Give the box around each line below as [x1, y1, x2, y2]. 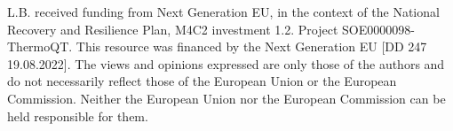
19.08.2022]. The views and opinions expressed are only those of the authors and [7, 54, 445, 73]
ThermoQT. [7, 37, 73, 56]
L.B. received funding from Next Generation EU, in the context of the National [7, 3, 440, 20]
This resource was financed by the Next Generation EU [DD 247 [75, 37, 427, 56]
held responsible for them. [7, 106, 148, 125]
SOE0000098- [342, 19, 415, 38]
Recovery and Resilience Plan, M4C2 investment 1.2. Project [7, 19, 338, 38]
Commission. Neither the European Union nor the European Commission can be [7, 89, 446, 107]
